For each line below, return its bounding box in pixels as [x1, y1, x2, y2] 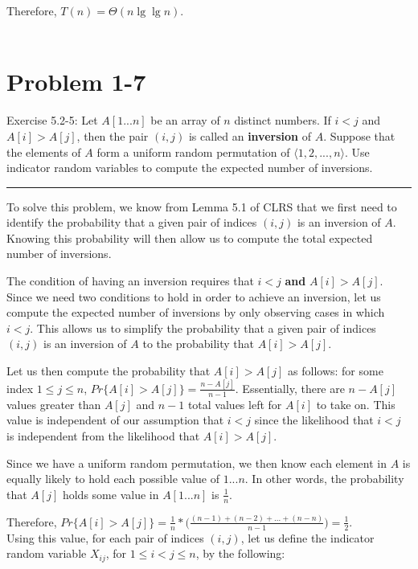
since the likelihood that [254, 411, 374, 428]
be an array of [150, 112, 220, 129]
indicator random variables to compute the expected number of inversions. [6, 159, 373, 176]
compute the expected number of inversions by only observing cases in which [6, 304, 385, 321]
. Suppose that [323, 127, 395, 144]
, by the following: [195, 545, 285, 562]
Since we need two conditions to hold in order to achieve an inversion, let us [6, 288, 381, 305]
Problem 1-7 [6, 65, 146, 98]
